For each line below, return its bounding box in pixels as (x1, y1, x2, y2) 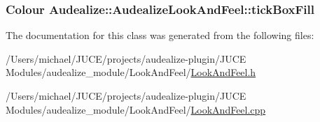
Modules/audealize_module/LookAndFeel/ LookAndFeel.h (6, 65, 256, 79)
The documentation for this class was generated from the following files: (6, 28, 314, 43)
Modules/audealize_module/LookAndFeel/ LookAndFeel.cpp (6, 102, 266, 116)
